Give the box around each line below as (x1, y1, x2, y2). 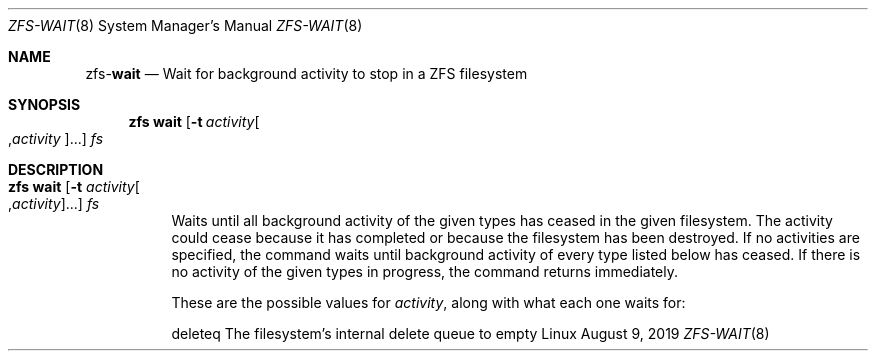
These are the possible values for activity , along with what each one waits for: (171, 294, 686, 311)
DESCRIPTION (8, 161, 104, 178)
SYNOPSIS (8, 96, 81, 113)
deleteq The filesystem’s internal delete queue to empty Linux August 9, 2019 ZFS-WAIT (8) (171, 325, 770, 342)
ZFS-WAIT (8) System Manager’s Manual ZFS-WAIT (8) (8, 17, 363, 34)
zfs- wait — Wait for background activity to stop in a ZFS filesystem (85, 65, 528, 82)
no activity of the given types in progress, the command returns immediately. (171, 263, 679, 280)
